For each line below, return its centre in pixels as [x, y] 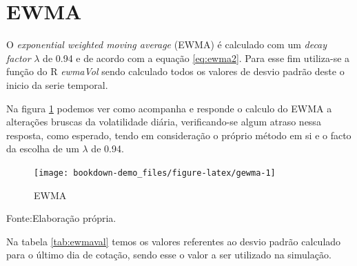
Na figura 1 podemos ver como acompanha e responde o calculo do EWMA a [169, 108]
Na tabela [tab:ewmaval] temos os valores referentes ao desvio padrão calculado [174, 241]
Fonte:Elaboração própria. [61, 218]
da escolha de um [43, 149]
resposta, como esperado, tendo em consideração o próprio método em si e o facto [179, 135]
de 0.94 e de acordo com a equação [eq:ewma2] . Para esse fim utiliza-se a [196, 58]
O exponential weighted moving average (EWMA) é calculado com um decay [167, 44]
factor [19, 58]
